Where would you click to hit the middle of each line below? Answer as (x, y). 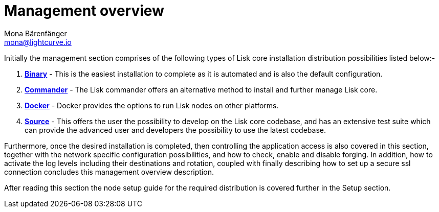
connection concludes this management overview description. (109, 172)
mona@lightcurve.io (38, 42)
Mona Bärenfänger (36, 33)
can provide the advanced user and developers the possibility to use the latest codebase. (175, 130)
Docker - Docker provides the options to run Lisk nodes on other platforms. (152, 105)
